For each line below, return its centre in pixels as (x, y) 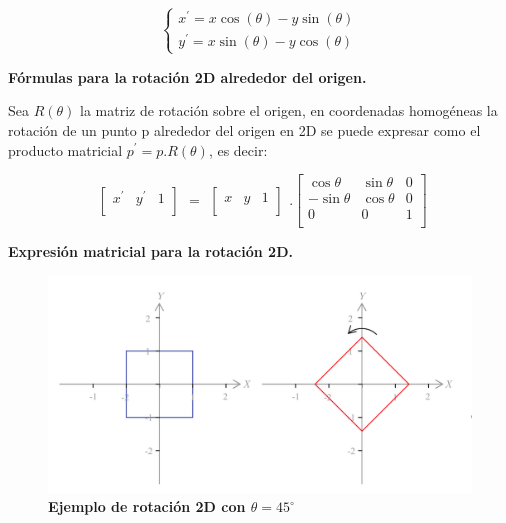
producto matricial (65, 149)
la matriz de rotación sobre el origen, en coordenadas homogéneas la (289, 110)
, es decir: (238, 149)
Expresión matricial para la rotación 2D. (150, 251)
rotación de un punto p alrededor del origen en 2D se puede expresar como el (244, 129)
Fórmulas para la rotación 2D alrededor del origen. (187, 76)
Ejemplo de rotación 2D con (147, 506)
